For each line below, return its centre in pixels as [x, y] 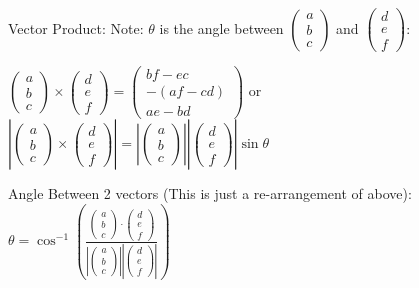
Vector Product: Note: [76, 27]
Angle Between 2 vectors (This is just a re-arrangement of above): [210, 193]
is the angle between [221, 27]
